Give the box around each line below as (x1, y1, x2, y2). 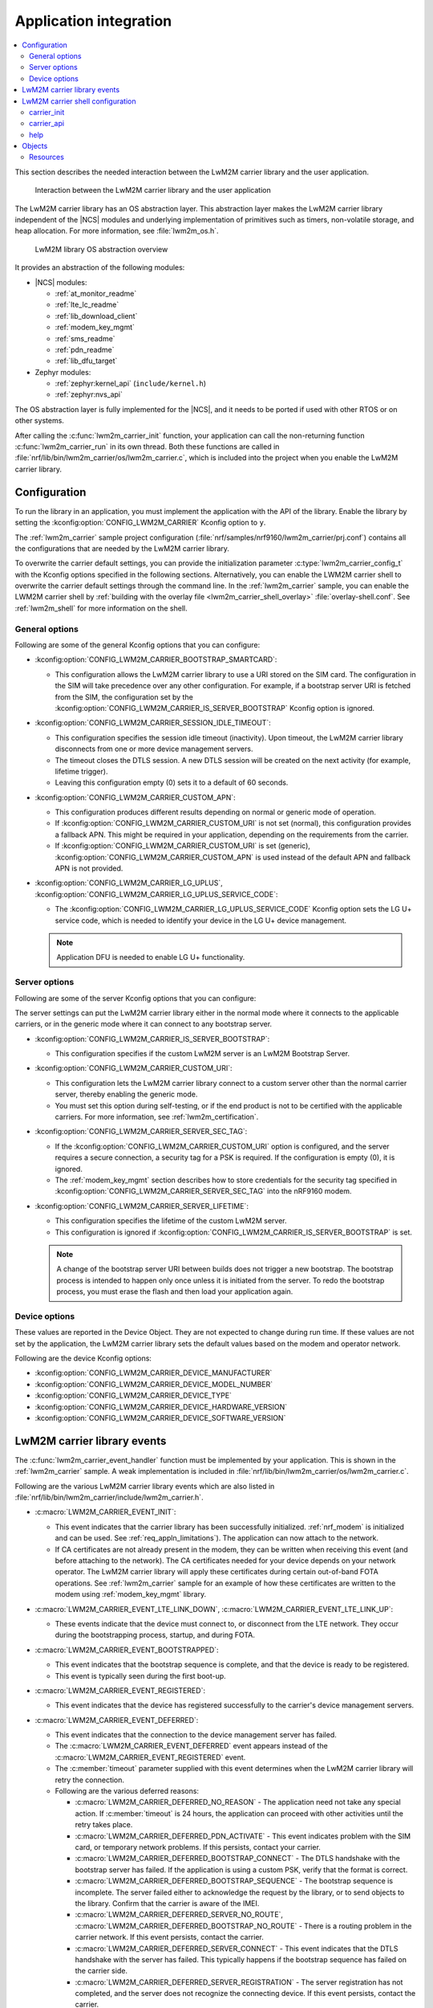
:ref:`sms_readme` (55, 333, 115, 343)
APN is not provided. (55, 863, 123, 873)
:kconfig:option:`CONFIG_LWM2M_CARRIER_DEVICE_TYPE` (34, 1390, 233, 1401)
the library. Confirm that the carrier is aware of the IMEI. (75, 1898, 260, 1908)
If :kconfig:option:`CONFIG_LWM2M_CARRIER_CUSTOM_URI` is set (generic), (55, 841, 310, 851)
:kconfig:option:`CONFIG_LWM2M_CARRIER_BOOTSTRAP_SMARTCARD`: (34, 655, 277, 664)
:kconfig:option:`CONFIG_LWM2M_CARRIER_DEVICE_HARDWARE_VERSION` (34, 1402, 288, 1411)
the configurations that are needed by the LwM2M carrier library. (14, 543, 230, 553)
